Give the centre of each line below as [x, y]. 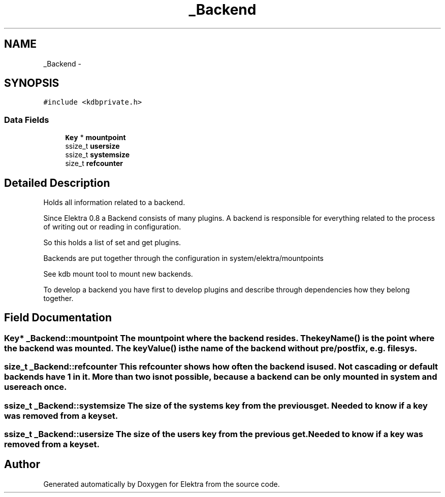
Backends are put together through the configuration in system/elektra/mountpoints [183, 258]
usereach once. [36, 387]
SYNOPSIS [32, 83]
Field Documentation [58, 318]
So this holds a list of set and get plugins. [112, 243]
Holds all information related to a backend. [114, 203]
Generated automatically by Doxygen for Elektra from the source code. [162, 484]
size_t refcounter [94, 163]
